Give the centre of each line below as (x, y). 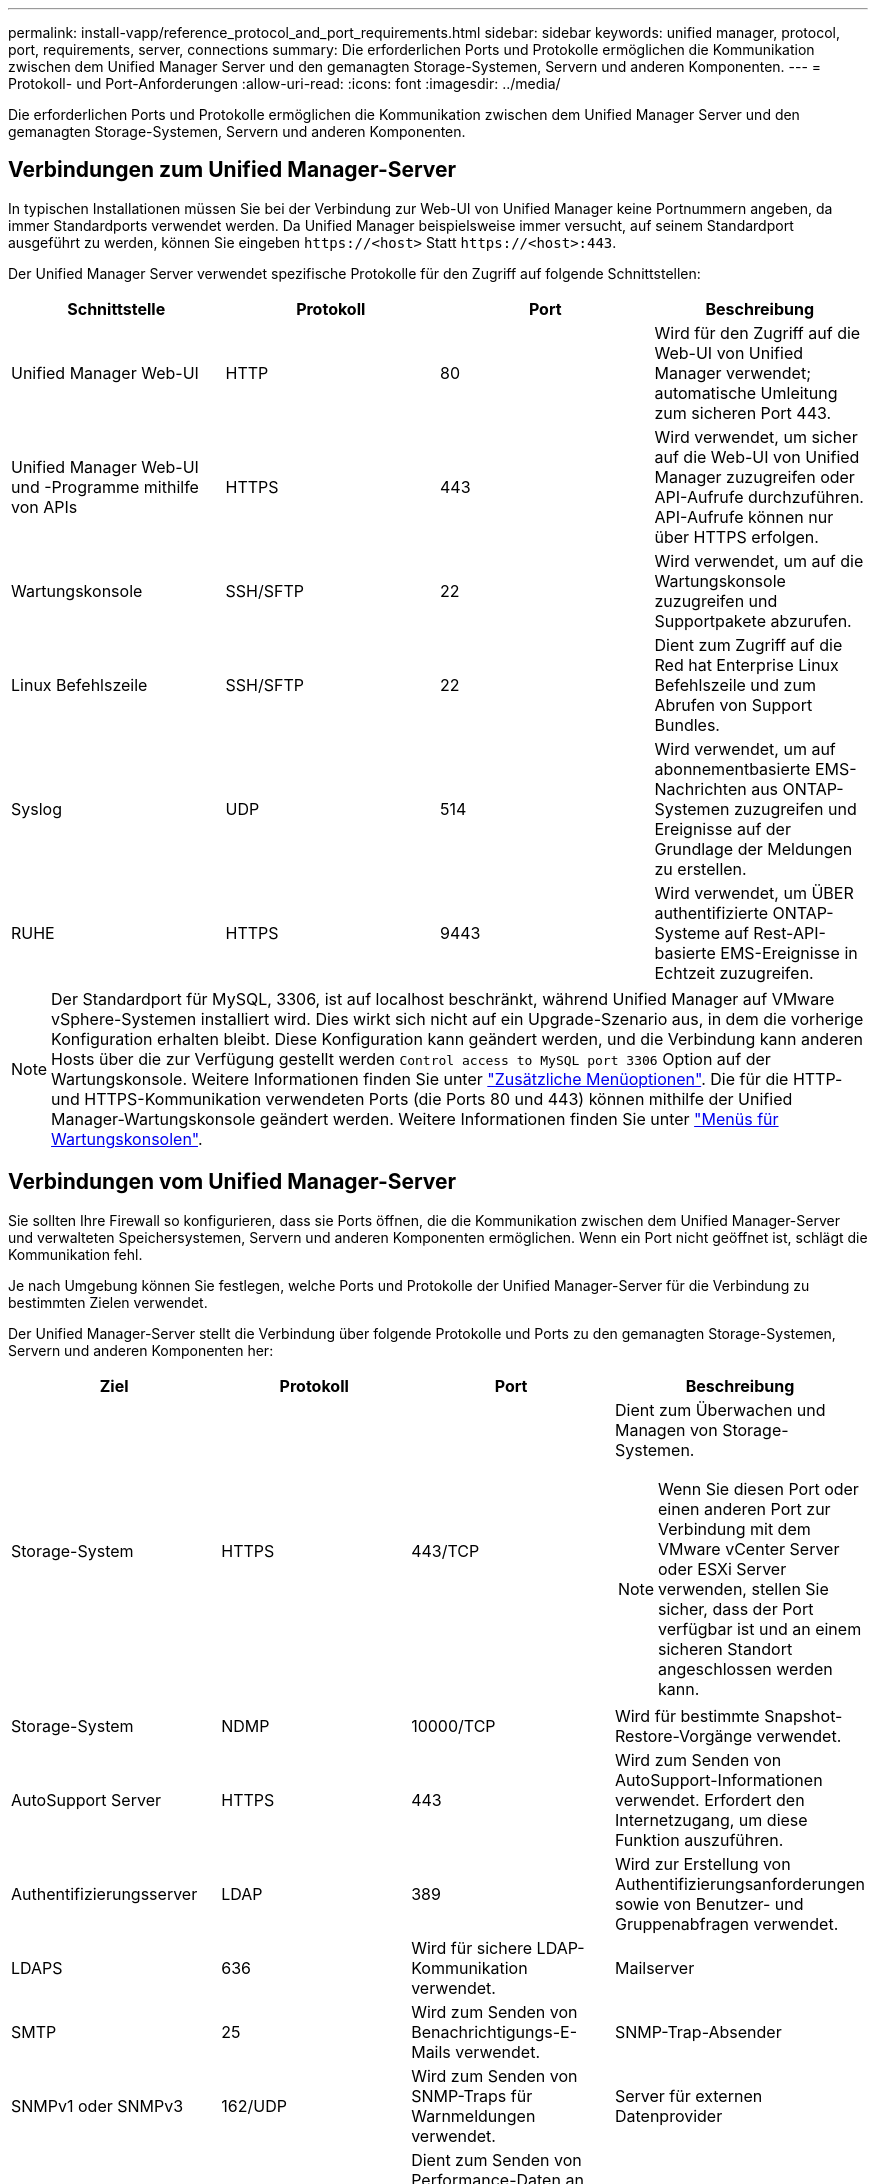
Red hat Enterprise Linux (746, 664)
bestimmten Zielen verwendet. (108, 1302)
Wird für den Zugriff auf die (757, 332)
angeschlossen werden (745, 1668)
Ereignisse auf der (722, 828)
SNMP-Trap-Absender (698, 2031)
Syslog (36, 808)
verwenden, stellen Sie (743, 1588)
